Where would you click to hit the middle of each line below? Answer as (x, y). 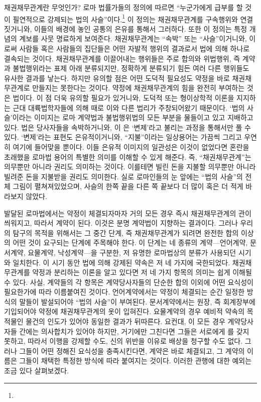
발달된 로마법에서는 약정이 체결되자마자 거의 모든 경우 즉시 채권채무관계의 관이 (128, 213)
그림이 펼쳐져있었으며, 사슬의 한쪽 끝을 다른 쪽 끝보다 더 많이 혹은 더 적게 (128, 186)
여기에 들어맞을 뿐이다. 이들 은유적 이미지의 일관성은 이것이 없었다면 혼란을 (131, 146)
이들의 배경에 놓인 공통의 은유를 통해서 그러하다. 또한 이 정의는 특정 (141, 28)
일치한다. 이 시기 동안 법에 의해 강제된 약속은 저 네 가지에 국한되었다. (121, 262)
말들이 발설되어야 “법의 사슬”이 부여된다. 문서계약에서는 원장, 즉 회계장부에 (137, 301)
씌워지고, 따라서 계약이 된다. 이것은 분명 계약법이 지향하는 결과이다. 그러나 (121, 223)
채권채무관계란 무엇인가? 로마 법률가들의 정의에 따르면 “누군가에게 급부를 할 (123, 7)
